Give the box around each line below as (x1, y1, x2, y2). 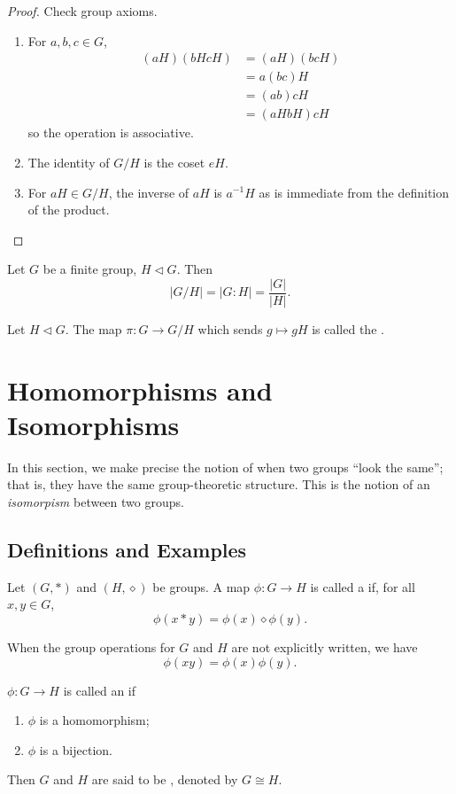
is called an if (63, 681, 136, 699)
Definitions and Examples (7, 536, 247, 564)
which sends (197, 319, 263, 338)
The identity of (27, 152, 110, 171)
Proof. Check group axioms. (7, 2, 158, 19)
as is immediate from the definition (259, 183, 450, 201)
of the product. (27, 200, 110, 219)
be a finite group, (43, 260, 137, 278)
